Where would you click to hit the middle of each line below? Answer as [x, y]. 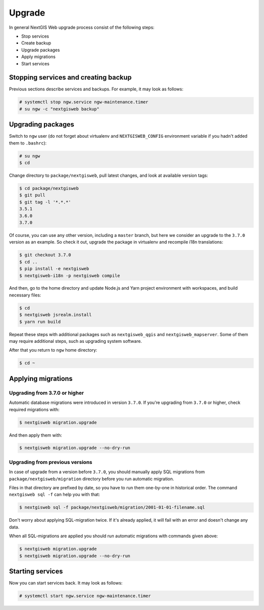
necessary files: [25, 295]
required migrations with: [34, 409]
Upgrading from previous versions [51, 462]
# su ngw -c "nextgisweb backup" [59, 109]
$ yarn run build [40, 322]
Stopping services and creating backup [70, 77]
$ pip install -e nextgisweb [54, 269]
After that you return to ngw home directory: [53, 350]
